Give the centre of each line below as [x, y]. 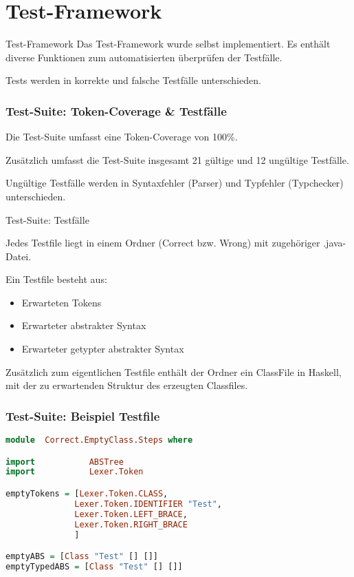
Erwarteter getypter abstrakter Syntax [103, 349]
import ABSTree [65, 462]
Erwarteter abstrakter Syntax [84, 325]
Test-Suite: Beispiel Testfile [83, 416]
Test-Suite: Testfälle [47, 219]
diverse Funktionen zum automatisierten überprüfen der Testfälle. [144, 57]
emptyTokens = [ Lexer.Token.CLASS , [87, 494]
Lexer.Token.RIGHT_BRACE [131, 524]
